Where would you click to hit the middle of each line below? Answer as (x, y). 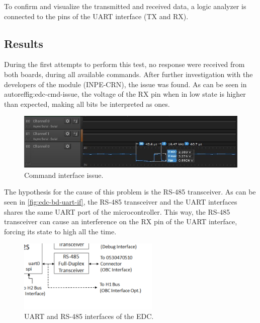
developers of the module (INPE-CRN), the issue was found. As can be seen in (125, 84)
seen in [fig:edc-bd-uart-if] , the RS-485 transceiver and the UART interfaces (121, 202)
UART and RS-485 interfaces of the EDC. (89, 316)
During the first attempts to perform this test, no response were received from (124, 64)
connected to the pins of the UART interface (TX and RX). (96, 16)
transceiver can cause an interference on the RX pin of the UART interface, (121, 221)
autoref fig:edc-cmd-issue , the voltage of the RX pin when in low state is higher (125, 94)
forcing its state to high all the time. (60, 231)
